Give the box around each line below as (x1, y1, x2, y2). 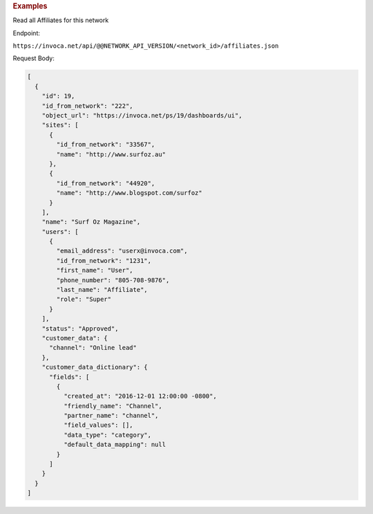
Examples (12, 1, 48, 10)
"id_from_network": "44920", (56, 179, 155, 187)
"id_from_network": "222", (41, 102, 134, 110)
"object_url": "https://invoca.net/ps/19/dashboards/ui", (41, 111, 242, 119)
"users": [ (41, 228, 79, 235)
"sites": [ (41, 121, 79, 129)
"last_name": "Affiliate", (56, 286, 148, 294)
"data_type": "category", (63, 431, 152, 439)
